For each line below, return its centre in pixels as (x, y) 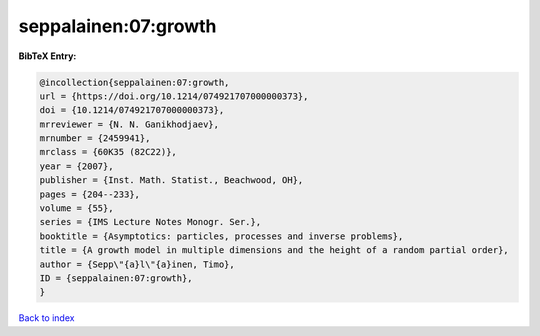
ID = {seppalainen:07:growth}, (116, 278)
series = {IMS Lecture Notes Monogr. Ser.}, (150, 222)
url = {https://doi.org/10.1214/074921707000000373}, (174, 96)
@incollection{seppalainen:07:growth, (134, 82)
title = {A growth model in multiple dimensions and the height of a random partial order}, (274, 250)
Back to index (46, 318)
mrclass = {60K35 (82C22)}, (108, 152)
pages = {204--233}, (89, 194)
